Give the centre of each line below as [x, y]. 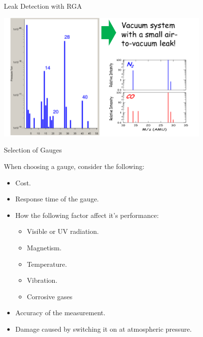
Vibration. [42, 280]
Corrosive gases [50, 296]
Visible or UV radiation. [63, 231]
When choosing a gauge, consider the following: [74, 166]
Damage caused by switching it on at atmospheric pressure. [103, 329]
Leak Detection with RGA [43, 6]
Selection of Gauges [33, 150]
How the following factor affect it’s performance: [87, 215]
